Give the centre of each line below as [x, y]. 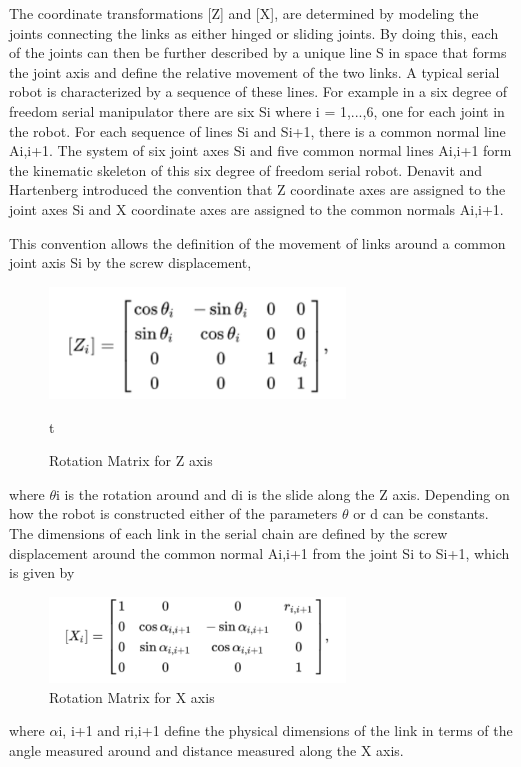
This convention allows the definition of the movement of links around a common [257, 242]
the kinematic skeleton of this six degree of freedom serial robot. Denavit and [246, 169]
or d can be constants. [421, 513]
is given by [42, 572]
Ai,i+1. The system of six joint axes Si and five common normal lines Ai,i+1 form [260, 150]
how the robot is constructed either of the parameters [173, 513]
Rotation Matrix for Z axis [131, 460]
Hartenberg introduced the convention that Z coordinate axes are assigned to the [257, 189]
